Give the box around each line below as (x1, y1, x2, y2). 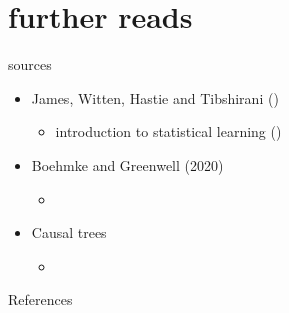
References (8, 289, 73, 310)
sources (8, 54, 52, 75)
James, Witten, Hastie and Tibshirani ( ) (31, 87, 279, 108)
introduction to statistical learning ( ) (55, 121, 282, 142)
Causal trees (31, 222, 107, 243)
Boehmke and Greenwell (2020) (31, 154, 224, 175)
